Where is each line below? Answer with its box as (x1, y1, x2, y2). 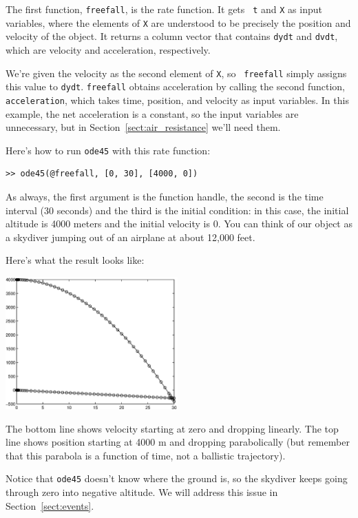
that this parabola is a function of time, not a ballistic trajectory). (6, 448, 286, 462)
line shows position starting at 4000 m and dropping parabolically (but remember (6, 435, 350, 449)
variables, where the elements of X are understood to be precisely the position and (6, 15, 351, 30)
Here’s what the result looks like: (6, 253, 145, 267)
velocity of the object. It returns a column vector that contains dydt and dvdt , (6, 29, 338, 43)
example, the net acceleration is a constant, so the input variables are (6, 106, 299, 121)
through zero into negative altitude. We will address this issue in (6, 484, 278, 499)
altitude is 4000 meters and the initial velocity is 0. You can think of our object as (6, 216, 352, 231)
